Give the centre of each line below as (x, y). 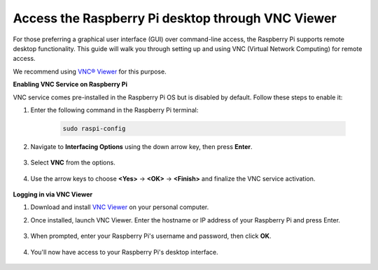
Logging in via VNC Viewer (53, 194)
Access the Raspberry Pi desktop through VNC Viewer (175, 18)
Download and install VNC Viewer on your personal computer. (120, 207)
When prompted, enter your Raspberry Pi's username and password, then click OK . (151, 236)
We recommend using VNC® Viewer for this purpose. (90, 71)
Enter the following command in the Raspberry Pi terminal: (114, 110)
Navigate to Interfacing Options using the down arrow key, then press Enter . (141, 146)
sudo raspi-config (94, 128)
